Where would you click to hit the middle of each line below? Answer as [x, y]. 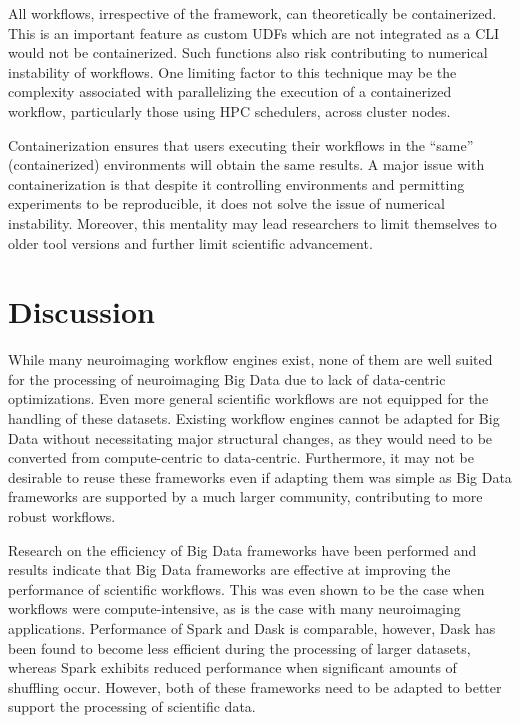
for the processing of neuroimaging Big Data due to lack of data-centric [227, 378]
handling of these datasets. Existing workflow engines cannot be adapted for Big [254, 418]
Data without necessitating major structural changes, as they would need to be [250, 437]
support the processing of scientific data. [132, 706]
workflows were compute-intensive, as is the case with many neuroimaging [234, 608]
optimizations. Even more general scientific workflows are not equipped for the [248, 398]
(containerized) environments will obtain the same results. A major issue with [246, 164]
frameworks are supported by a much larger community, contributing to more [245, 496]
